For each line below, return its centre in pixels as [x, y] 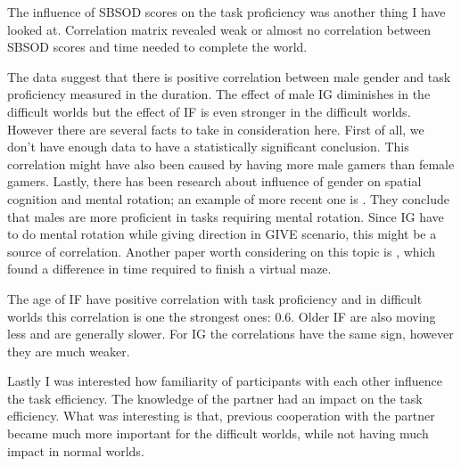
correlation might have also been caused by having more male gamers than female [231, 164]
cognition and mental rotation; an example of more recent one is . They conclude [229, 198]
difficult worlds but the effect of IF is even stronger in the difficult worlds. [209, 111]
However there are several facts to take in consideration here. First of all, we [216, 129]
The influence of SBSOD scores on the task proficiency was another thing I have [226, 12]
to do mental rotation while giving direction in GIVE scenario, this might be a [222, 234]
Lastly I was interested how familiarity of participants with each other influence [225, 381]
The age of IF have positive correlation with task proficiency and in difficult [215, 298]
